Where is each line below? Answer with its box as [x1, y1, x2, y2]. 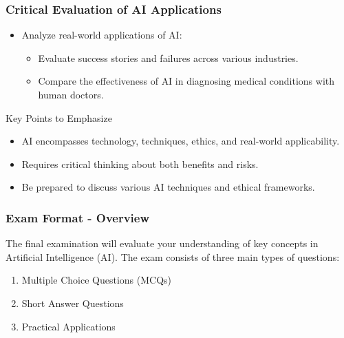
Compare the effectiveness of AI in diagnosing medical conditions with [38, 74, 335, 88]
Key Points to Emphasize [6, 110, 112, 125]
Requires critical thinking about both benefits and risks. [21, 156, 259, 171]
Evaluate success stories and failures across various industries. [38, 50, 299, 65]
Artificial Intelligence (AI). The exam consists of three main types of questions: [6, 249, 340, 264]
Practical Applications [21, 319, 116, 333]
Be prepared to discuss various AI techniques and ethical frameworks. [21, 180, 315, 194]
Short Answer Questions [21, 295, 124, 310]
